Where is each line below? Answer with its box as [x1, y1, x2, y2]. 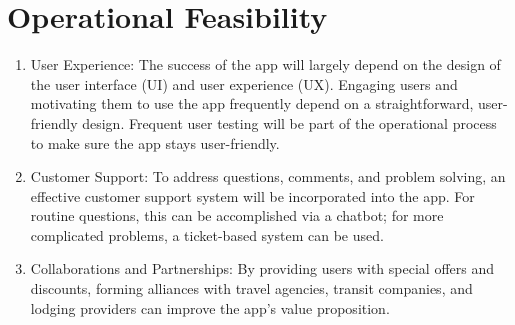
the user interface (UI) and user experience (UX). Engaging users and [30, 73, 458, 94]
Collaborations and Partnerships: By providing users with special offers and [30, 258, 494, 279]
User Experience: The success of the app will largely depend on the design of [30, 54, 501, 75]
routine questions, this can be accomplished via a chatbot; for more [30, 205, 444, 226]
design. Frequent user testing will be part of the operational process [82, 112, 497, 133]
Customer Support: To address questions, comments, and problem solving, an [30, 166, 506, 187]
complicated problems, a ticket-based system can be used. [30, 224, 384, 245]
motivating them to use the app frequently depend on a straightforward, [30, 93, 474, 114]
